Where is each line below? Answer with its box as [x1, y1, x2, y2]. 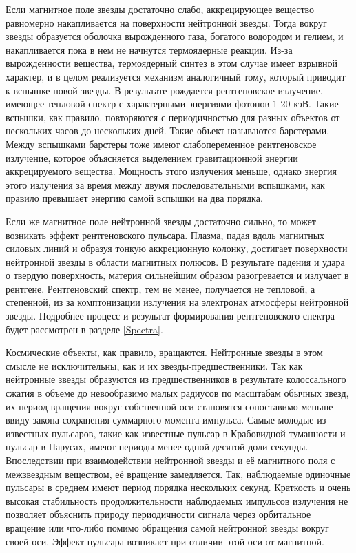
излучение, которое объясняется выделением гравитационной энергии [6, 150, 298, 165]
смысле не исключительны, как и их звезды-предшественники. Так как [6, 358, 303, 373]
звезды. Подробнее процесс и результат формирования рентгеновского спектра [6, 309, 335, 323]
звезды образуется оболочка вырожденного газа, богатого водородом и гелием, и [6, 29, 344, 43]
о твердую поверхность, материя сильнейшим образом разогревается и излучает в [6, 268, 349, 282]
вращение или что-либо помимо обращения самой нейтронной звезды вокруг [6, 520, 329, 534]
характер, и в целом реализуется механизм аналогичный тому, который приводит [6, 69, 346, 83]
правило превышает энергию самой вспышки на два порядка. [6, 191, 263, 205]
